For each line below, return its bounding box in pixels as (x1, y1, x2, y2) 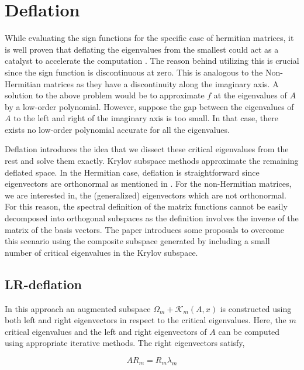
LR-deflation (5, 275, 82, 293)
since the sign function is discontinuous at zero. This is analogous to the (5, 66, 263, 78)
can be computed (218, 325, 280, 337)
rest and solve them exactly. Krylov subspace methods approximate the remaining (5, 155, 299, 167)
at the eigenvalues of (213, 89, 287, 101)
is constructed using (220, 302, 292, 314)
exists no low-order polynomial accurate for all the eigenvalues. (5, 123, 230, 135)
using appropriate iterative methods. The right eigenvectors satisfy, (5, 337, 245, 349)
